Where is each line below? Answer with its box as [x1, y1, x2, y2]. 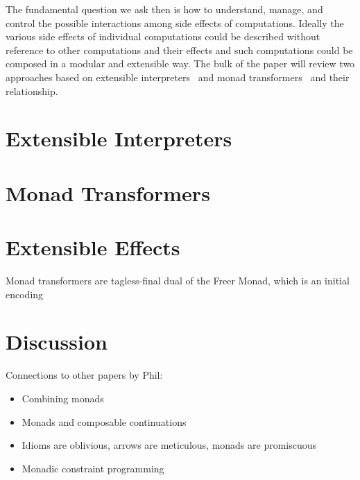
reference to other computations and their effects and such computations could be [6, 42, 353, 57]
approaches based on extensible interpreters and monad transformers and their [6, 69, 350, 84]
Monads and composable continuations [22, 414, 187, 429]
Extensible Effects [6, 233, 180, 262]
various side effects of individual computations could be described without [6, 29, 320, 44]
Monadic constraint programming [22, 461, 164, 475]
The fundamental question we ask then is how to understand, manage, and [6, 2, 323, 16]
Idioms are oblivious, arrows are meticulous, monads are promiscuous [22, 438, 317, 452]
